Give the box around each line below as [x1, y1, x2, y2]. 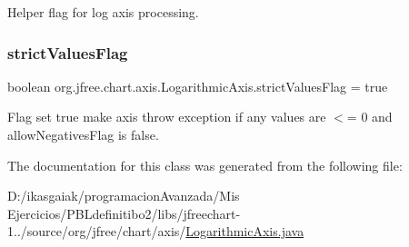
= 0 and [346, 107, 393, 126]
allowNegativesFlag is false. [7, 125, 159, 143]
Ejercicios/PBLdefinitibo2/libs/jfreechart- [7, 203, 241, 222]
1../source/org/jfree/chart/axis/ [7, 222, 186, 241]
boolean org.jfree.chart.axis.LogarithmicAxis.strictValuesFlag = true [7, 76, 388, 95]
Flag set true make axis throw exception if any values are [7, 107, 326, 126]
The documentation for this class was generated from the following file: [7, 155, 403, 174]
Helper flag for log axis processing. [7, 3, 199, 21]
